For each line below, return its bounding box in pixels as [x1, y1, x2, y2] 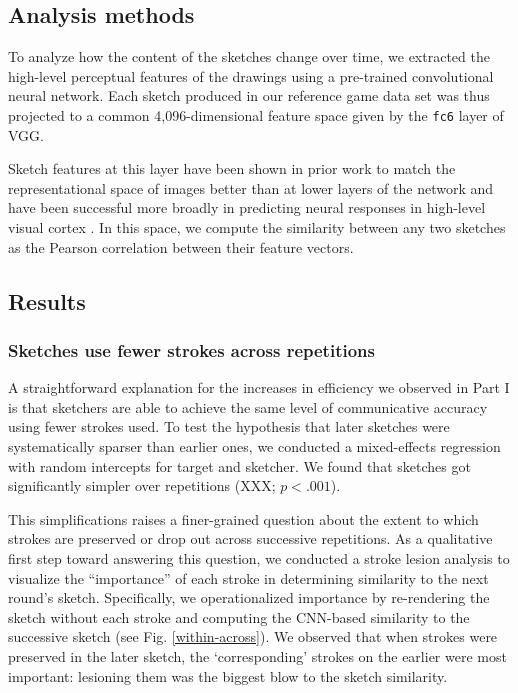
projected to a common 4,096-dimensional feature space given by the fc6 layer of [8, 104, 504, 125]
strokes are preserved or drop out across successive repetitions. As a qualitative [8, 528, 493, 549]
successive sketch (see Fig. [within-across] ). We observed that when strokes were [8, 626, 498, 647]
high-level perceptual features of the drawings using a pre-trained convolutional [8, 65, 494, 86]
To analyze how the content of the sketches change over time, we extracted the [8, 46, 490, 67]
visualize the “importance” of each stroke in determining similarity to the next [8, 567, 489, 588]
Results [8, 285, 86, 316]
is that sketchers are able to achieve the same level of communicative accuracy [8, 396, 488, 417]
